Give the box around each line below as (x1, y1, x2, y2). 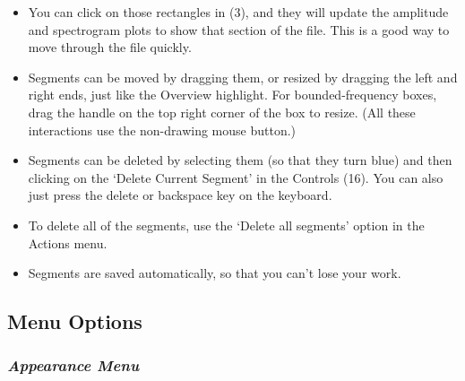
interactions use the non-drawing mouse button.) (28, 120, 297, 139)
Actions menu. (28, 233, 108, 252)
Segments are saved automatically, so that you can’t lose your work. (28, 264, 401, 282)
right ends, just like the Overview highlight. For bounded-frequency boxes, (28, 85, 437, 104)
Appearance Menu (7, 354, 140, 377)
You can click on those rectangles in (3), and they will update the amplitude (28, 3, 449, 21)
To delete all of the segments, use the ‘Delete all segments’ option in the (28, 215, 425, 234)
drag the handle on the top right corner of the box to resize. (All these (28, 102, 416, 121)
